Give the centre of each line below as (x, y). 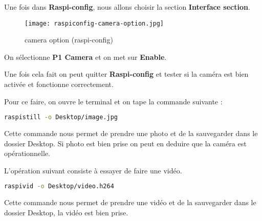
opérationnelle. (27, 153)
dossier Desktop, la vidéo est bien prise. (66, 212)
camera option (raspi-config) (69, 40)
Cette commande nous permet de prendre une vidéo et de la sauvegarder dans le (130, 202)
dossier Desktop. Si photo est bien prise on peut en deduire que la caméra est (125, 143)
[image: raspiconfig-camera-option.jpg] (94, 23)
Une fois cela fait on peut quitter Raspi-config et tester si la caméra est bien (126, 74)
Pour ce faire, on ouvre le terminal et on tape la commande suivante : (113, 101)
